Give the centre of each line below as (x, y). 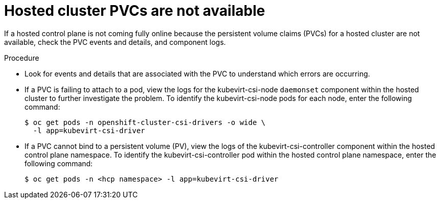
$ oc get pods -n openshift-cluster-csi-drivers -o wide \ (145, 122)
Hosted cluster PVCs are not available (135, 11)
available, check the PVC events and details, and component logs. (115, 42)
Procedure (22, 58)
